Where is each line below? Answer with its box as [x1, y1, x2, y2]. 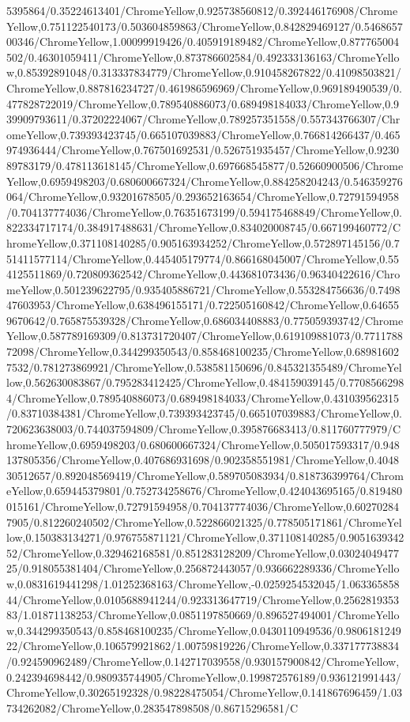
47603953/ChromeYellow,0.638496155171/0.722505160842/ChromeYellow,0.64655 [6, 297, 400, 313]
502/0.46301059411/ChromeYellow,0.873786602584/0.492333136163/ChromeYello [6, 48, 400, 65]
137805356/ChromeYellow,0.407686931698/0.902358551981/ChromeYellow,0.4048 [6, 452, 400, 468]
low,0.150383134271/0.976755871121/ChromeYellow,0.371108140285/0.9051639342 [6, 529, 404, 546]
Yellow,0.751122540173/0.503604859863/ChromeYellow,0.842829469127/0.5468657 [6, 17, 403, 34]
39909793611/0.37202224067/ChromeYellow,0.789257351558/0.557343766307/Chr [6, 111, 401, 127]
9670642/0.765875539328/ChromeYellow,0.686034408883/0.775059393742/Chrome [6, 312, 404, 328]
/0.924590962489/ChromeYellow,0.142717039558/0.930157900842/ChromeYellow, [6, 652, 400, 669]
